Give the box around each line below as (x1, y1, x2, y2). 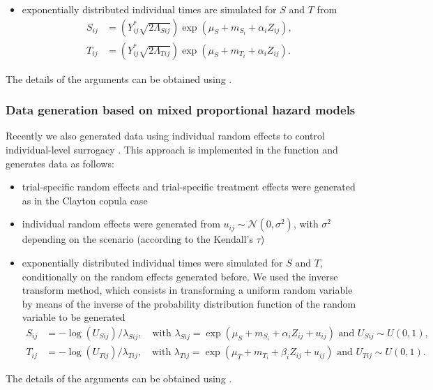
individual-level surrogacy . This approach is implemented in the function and (6, 142, 338, 157)
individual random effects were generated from (22, 216, 220, 231)
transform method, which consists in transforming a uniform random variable (22, 283, 353, 297)
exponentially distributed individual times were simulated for (22, 255, 283, 270)
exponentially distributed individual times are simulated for (22, 2, 277, 16)
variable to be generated (22, 310, 126, 324)
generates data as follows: (6, 156, 114, 170)
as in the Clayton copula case (22, 193, 148, 207)
